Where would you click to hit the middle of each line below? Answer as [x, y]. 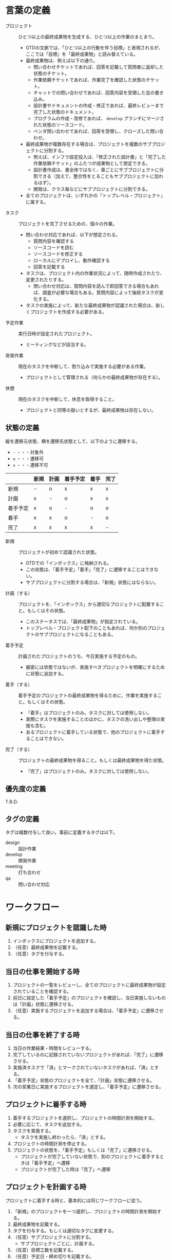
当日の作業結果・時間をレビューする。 [53, 1048]
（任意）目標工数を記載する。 [44, 1250]
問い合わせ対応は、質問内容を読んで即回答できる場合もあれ [96, 286]
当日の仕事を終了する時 [42, 1035]
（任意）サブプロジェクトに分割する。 [53, 1237]
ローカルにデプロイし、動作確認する [72, 260]
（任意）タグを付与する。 [40, 954]
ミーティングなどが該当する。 [57, 344]
